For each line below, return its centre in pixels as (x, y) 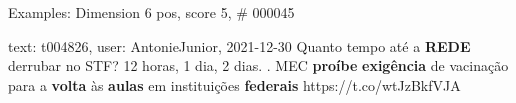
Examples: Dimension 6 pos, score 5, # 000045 (151, 12)
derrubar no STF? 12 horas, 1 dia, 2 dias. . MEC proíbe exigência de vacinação (258, 65)
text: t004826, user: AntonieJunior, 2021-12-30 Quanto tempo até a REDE (239, 45)
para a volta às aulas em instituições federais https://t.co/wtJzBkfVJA (234, 84)
